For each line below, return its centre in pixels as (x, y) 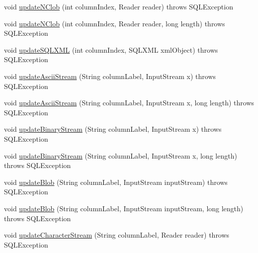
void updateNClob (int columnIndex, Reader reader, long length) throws (115, 23)
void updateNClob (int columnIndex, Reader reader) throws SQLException (119, 6)
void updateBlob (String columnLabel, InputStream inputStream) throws (116, 182)
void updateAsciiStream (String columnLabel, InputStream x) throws (110, 76)
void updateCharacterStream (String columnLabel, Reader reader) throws (117, 235)
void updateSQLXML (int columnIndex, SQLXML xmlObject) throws (111, 49)
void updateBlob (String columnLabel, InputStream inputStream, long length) (124, 208)
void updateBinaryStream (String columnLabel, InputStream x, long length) (121, 155)
